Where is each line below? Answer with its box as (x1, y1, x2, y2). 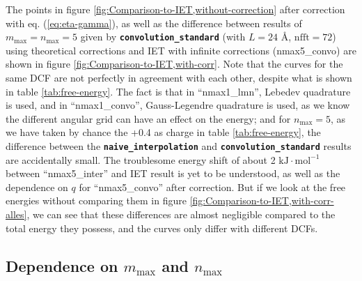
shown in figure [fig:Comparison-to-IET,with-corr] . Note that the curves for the (6, 56, 343, 71)
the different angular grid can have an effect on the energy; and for (6, 111, 291, 126)
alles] (6, 207, 27, 222)
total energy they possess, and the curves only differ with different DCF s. (6, 220, 318, 235)
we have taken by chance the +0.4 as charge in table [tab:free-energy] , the (6, 125, 321, 139)
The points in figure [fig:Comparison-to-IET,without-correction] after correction (6, 2, 345, 16)
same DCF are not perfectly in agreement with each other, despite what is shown (6, 70, 352, 85)
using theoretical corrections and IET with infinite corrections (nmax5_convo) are (6, 43, 356, 57)
